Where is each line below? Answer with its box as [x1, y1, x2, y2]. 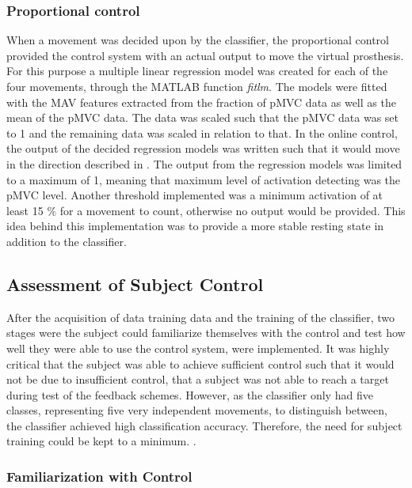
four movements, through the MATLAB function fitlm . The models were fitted [6, 78, 387, 94]
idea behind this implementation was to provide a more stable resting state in [6, 218, 384, 234]
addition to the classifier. [6, 233, 127, 249]
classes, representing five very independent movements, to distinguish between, [6, 402, 387, 418]
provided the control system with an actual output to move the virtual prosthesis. [6, 47, 404, 63]
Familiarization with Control [6, 467, 193, 486]
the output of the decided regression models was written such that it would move [6, 140, 400, 157]
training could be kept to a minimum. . [6, 433, 196, 449]
